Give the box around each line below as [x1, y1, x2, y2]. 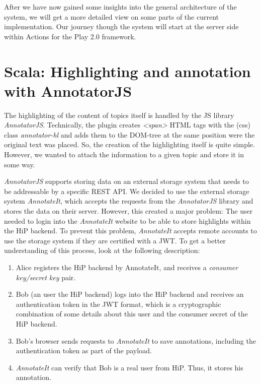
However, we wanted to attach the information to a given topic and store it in [4, 149, 244, 160]
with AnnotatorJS [4, 80, 132, 101]
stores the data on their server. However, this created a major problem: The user [4, 206, 253, 216]
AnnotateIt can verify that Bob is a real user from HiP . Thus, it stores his [16, 362, 243, 372]
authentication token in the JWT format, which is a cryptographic [16, 298, 221, 309]
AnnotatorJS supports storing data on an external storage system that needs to [4, 176, 249, 186]
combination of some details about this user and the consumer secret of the [16, 308, 248, 319]
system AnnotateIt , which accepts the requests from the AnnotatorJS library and [4, 196, 253, 206]
